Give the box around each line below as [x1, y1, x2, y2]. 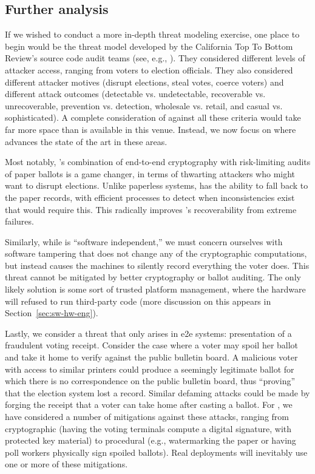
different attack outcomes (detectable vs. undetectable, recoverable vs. [5, 87, 266, 100]
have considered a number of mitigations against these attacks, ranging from [5, 410, 289, 423]
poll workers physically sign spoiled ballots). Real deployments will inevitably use [5, 445, 308, 458]
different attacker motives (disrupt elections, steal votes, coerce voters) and [5, 75, 284, 88]
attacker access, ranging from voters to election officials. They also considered [5, 63, 293, 76]
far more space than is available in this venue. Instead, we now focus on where [5, 123, 296, 135]
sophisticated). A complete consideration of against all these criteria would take [5, 111, 301, 124]
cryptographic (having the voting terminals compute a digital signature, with [5, 422, 292, 435]
